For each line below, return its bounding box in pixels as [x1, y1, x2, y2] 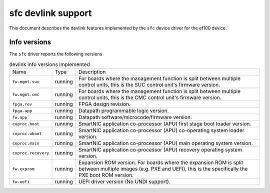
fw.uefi [12, 179, 30, 184]
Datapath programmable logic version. [78, 107, 169, 114]
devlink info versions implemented [9, 61, 90, 68]
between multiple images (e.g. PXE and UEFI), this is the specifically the [78, 165, 248, 172]
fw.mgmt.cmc [12, 91, 39, 97]
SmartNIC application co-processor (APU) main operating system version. [78, 140, 253, 147]
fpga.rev [12, 101, 32, 107]
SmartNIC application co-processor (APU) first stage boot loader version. [78, 120, 251, 127]
